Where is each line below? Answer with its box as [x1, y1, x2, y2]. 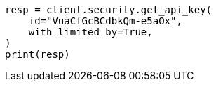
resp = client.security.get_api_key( [5, 4, 212, 15]
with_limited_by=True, [28, 26, 153, 38]
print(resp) [5, 49, 70, 60]
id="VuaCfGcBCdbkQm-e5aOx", [28, 15, 182, 26]
